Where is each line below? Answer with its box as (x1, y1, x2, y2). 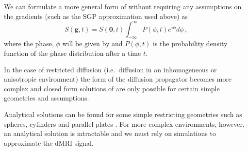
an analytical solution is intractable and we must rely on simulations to (4, 128, 216, 138)
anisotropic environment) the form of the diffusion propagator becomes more (4, 74, 232, 84)
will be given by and (62, 38, 123, 49)
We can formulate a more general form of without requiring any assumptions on (4, 1, 242, 11)
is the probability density (152, 38, 228, 49)
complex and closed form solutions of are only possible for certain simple (4, 83, 220, 93)
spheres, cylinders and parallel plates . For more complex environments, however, (4, 118, 245, 129)
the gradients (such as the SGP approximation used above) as (4, 11, 188, 21)
